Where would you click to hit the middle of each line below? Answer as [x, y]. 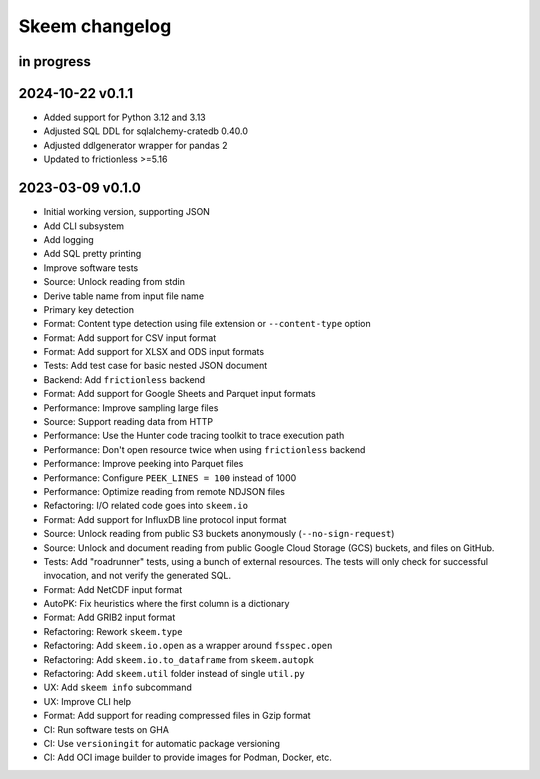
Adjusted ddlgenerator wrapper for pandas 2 [135, 145]
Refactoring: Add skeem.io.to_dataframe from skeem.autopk [178, 659]
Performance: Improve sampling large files [131, 407]
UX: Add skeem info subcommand [117, 687]
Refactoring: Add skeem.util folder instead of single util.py [174, 674]
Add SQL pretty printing [92, 254]
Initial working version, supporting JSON [126, 212]
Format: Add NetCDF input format [113, 589]
